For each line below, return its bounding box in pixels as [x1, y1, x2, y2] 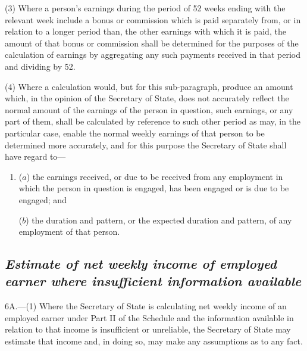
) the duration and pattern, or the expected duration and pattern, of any [26, 213, 292, 226]
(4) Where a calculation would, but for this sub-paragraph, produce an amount [5, 80, 293, 92]
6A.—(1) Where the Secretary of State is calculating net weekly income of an [5, 300, 287, 312]
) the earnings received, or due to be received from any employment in [26, 170, 283, 182]
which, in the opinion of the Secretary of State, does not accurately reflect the [5, 92, 289, 104]
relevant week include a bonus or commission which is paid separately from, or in [5, 13, 301, 26]
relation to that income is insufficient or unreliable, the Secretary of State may [5, 323, 291, 336]
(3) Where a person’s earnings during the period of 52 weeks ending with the [5, 2, 286, 14]
